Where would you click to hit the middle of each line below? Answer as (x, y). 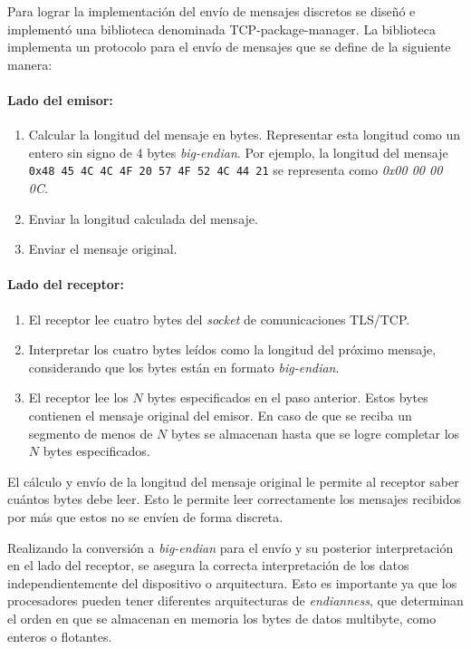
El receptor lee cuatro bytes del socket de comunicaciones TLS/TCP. (219, 319)
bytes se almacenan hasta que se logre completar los (315, 433)
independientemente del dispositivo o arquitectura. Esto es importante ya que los (232, 582)
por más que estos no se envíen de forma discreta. (145, 516)
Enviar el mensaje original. (103, 249)
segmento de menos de (91, 433)
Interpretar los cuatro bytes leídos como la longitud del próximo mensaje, (232, 349)
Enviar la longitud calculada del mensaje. (143, 218)
